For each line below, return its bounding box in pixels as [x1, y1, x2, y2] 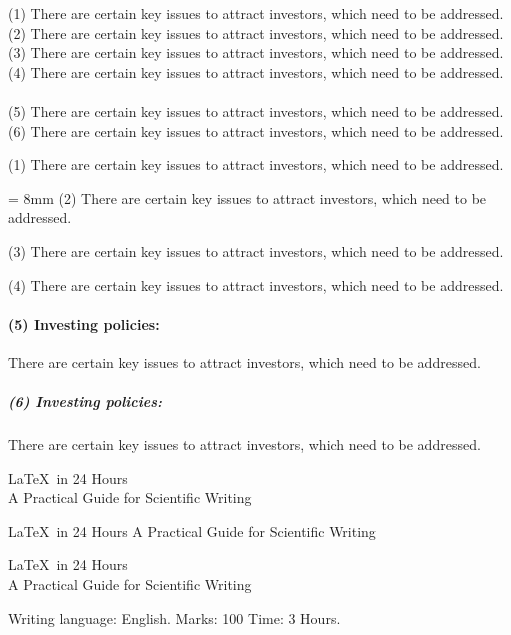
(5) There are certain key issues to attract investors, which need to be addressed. [8, 100, 504, 121]
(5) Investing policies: [8, 313, 160, 334]
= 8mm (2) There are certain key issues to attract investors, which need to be [8, 187, 487, 208]
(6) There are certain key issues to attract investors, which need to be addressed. [8, 120, 504, 141]
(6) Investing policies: [8, 391, 162, 412]
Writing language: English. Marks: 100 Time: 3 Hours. [8, 607, 341, 628]
